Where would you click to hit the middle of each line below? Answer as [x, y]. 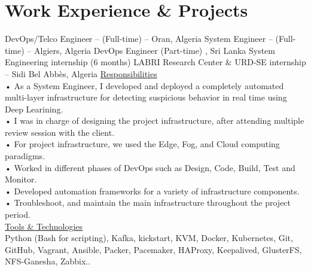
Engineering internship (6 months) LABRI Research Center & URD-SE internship [155, 62]
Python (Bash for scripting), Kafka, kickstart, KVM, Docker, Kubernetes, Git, [149, 238]
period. [18, 214]
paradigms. [25, 156]
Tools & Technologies [44, 226]
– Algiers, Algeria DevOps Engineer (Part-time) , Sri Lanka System [151, 50]
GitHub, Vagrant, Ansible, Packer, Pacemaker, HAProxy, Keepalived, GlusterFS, [153, 249]
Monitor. [21, 179]
